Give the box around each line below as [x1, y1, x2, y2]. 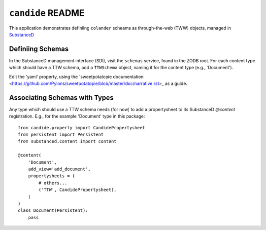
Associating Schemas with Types [9, 93, 114, 102]
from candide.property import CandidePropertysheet [18, 125, 145, 130]
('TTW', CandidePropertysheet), [38, 187, 117, 192]
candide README [9, 7, 85, 18]
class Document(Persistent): [18, 208, 88, 213]
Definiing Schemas [9, 44, 69, 53]
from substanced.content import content [18, 139, 117, 144]
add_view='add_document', [28, 166, 91, 172]
